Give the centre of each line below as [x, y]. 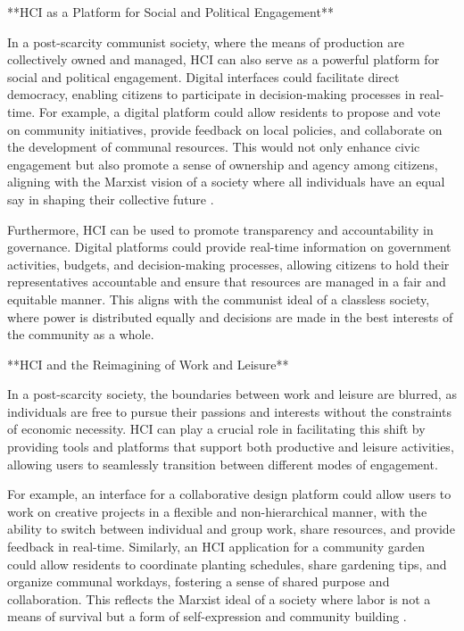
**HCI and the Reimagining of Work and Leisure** [148, 364]
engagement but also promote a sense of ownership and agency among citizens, [223, 164]
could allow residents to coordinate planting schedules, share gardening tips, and [227, 564]
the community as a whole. [81, 334]
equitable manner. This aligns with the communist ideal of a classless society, [219, 299]
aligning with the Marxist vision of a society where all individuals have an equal [226, 182]
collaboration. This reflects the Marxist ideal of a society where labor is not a [219, 598]
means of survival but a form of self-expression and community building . [207, 616]
